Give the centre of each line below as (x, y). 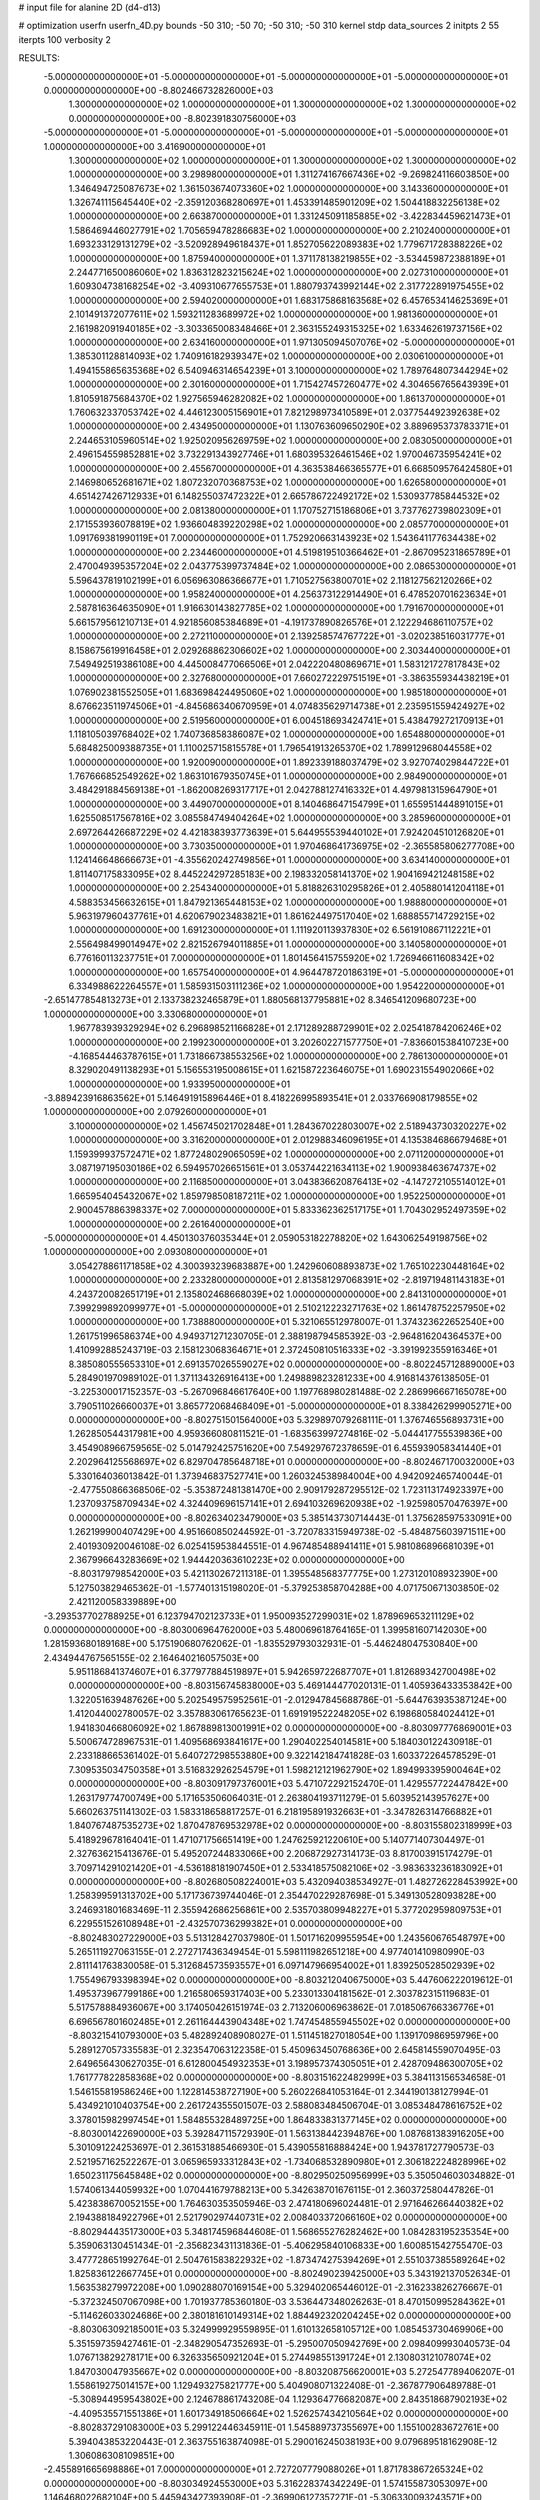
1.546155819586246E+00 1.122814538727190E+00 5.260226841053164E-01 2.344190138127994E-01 (278, 2091)
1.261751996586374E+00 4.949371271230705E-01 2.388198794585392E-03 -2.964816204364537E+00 (285, 1336)
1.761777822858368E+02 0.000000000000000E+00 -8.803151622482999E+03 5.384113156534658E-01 (287, 2077)
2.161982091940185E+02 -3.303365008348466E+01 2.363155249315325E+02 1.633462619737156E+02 (286, 328)
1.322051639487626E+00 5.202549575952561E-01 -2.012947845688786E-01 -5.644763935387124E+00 (287, 1699)
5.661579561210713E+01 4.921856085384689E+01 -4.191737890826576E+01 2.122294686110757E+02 (281, 622)
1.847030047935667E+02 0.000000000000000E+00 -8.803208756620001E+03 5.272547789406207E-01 (291, 2371)
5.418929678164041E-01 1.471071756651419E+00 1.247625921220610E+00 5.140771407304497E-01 (276, 1839)
